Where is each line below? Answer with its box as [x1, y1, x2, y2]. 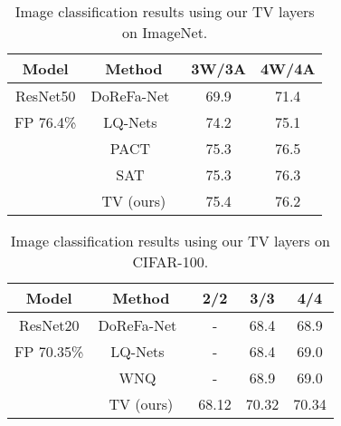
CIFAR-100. [132, 251, 209, 272]
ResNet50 [14, 85, 76, 106]
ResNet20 [18, 315, 80, 335]
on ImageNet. [122, 22, 208, 43]
